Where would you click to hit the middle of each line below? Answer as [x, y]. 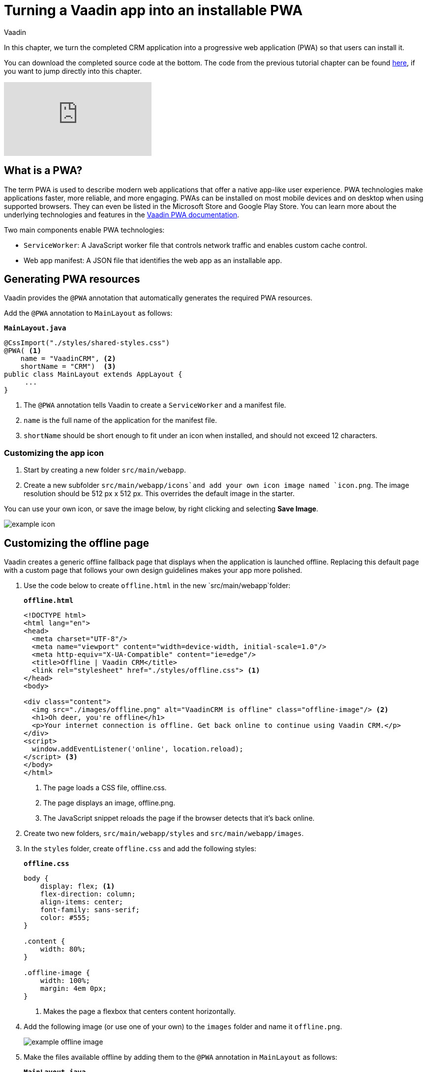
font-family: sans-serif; [90, 910]
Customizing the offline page [76, 543]
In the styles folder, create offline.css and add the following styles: [140, 849]
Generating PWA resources [72, 279]
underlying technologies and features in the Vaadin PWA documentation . [122, 214]
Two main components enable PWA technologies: [84, 230]
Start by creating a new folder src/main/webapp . [105, 470]
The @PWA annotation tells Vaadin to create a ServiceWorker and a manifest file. [155, 405]
